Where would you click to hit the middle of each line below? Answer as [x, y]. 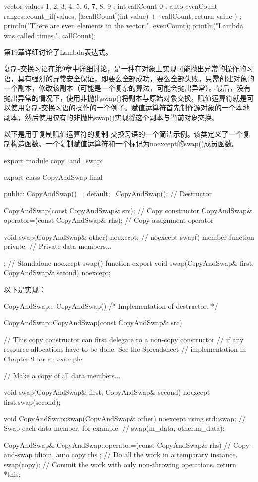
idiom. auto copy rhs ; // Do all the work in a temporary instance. [136, 454]
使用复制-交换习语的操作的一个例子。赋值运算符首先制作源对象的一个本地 [130, 107]
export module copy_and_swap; [54, 160]
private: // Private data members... [58, 246]
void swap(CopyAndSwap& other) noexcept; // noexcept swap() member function [129, 236]
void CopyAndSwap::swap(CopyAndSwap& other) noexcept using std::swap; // [125, 418]
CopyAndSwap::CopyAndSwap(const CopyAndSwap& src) [93, 323]
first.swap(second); [32, 401]
